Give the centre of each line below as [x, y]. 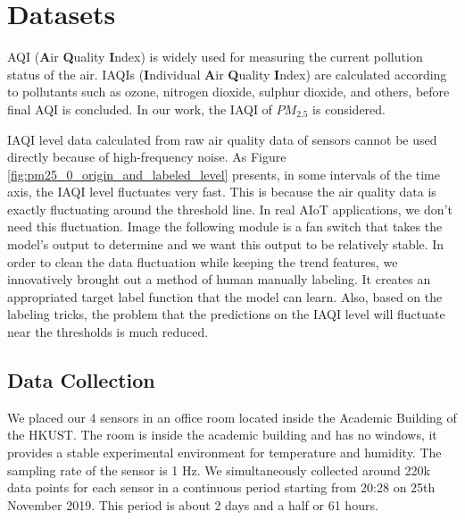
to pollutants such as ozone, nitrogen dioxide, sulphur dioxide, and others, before [228, 92]
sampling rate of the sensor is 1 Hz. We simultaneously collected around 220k [219, 470]
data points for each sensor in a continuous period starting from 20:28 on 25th [221, 487]
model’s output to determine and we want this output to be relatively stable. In [226, 244]
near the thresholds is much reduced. [108, 332]
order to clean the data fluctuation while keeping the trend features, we [203, 261]
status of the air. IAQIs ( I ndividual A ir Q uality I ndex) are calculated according [227, 74]
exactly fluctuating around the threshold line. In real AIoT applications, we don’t [230, 209]
